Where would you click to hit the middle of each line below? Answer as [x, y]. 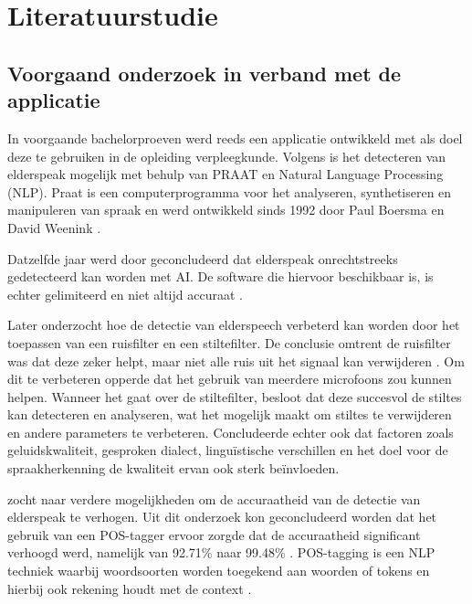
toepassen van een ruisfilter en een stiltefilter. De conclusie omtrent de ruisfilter [229, 342]
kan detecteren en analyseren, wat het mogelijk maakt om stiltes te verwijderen [230, 414]
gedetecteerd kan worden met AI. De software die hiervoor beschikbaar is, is [220, 276]
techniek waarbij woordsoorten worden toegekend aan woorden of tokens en [219, 571]
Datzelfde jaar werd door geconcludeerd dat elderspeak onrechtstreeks [203, 258]
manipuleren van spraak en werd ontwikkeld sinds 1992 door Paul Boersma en [226, 210]
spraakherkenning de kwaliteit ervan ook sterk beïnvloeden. [173, 468]
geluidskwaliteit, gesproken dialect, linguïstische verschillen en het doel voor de [228, 450]
